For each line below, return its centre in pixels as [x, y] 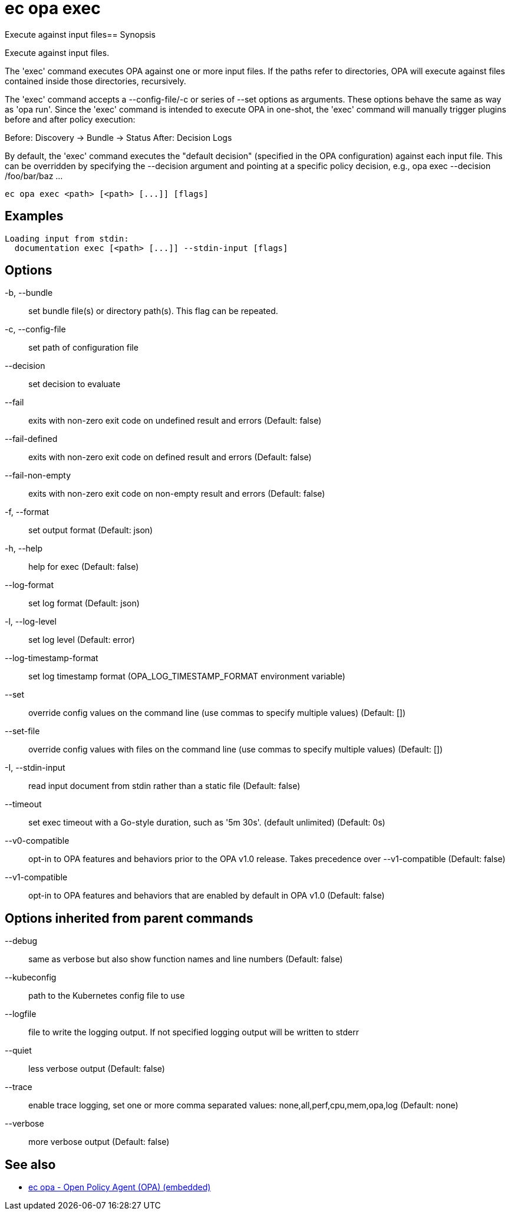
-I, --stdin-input [35, 768]
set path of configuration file [83, 348]
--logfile [21, 1014]
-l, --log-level [31, 622]
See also [30, 1164]
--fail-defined [31, 439]
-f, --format [27, 512]
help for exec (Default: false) [84, 567]
